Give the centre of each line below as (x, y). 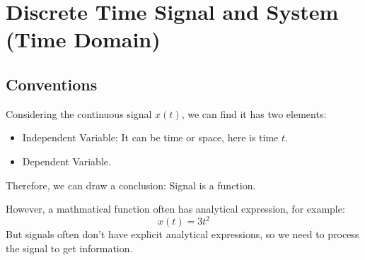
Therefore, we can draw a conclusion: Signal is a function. (131, 185)
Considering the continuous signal (79, 113)
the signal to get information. (69, 248)
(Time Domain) (83, 39)
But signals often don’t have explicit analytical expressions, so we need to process (182, 234)
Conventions (52, 84)
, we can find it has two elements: (254, 113)
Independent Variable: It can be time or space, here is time (150, 137)
